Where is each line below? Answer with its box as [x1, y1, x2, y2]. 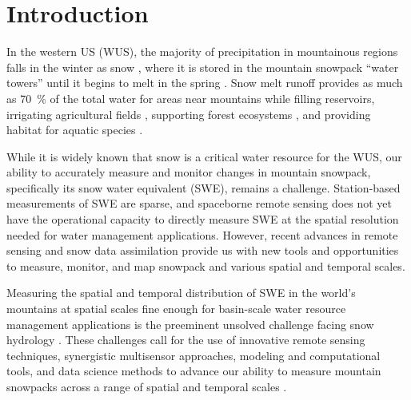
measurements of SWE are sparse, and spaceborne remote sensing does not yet [6, 195, 393, 212]
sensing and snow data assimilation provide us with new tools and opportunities [6, 242, 399, 259]
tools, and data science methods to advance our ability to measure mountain [6, 362, 381, 379]
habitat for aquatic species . [6, 121, 143, 138]
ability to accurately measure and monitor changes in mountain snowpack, [6, 164, 371, 180]
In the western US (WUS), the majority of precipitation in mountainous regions [6, 43, 398, 60]
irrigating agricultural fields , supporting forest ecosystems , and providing [6, 105, 371, 122]
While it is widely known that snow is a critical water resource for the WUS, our [6, 148, 402, 164]
